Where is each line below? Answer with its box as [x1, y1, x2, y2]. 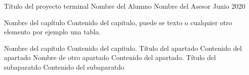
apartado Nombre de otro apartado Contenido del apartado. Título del [4, 52, 216, 62]
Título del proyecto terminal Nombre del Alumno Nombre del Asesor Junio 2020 [4, 1, 246, 11]
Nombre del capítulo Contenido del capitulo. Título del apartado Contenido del [4, 43, 242, 53]
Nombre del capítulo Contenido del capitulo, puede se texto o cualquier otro [4, 17, 232, 27]
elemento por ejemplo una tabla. [4, 27, 101, 37]
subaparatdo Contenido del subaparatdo [4, 61, 124, 72]
